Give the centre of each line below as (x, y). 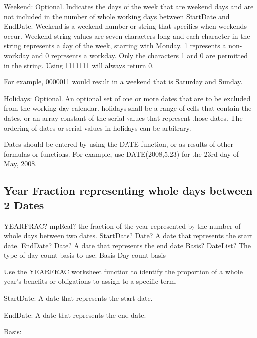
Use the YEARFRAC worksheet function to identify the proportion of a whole (123, 271)
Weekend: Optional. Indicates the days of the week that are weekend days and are (129, 6)
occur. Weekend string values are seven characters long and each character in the (127, 35)
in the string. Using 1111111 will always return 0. (79, 65)
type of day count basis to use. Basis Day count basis (85, 255)
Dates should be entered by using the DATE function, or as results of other (119, 144)
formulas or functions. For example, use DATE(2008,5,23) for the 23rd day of (122, 154)
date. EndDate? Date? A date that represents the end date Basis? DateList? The (128, 245)
